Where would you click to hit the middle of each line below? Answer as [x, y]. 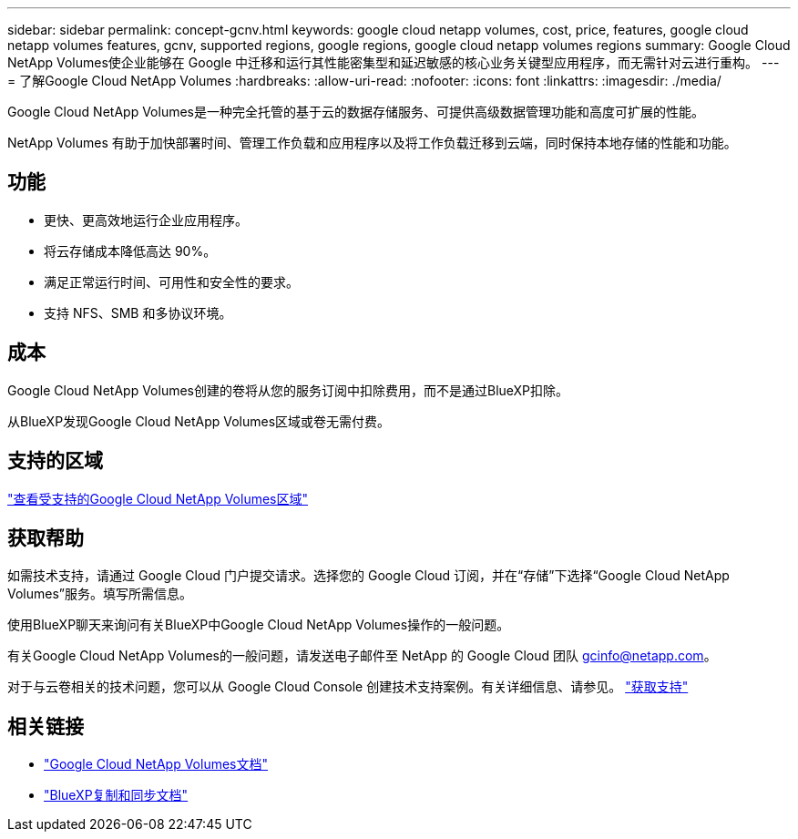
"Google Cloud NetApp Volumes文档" [156, 764]
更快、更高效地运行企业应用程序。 [146, 220]
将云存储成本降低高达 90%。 [130, 251]
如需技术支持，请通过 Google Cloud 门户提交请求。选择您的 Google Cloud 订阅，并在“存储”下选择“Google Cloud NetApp [368, 576]
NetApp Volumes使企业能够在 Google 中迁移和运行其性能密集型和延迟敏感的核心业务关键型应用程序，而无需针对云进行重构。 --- [394, 62]
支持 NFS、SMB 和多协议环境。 [138, 312]
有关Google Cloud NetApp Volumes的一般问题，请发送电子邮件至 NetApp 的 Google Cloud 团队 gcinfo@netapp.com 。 [362, 656]
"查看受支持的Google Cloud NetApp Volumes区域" [158, 498]
